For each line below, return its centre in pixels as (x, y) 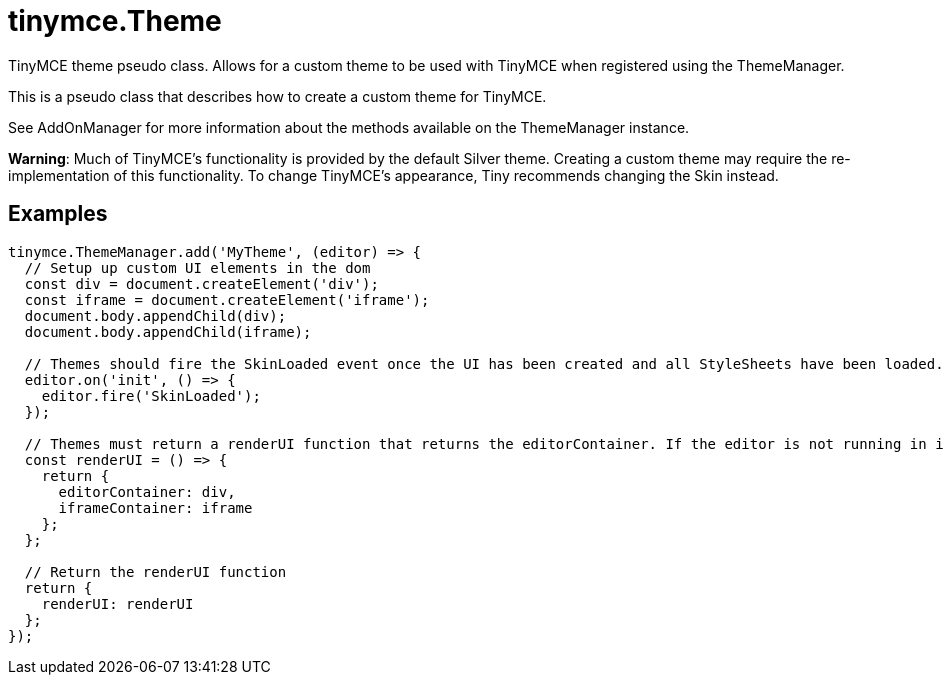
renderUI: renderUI (117, 603)
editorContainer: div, (147, 491)
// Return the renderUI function (155, 571)
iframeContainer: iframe (155, 507)
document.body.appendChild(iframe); (168, 331)
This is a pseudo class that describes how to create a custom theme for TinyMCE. (277, 96)
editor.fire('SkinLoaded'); (151, 395)
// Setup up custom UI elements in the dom (197, 267)
